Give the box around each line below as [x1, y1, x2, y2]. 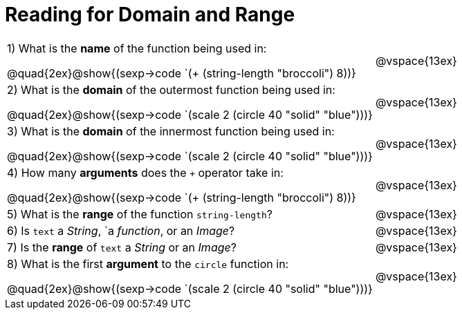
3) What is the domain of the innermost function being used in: [7, 124, 335, 138]
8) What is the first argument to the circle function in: [7, 256, 289, 271]
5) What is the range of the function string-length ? [7, 207, 272, 221]
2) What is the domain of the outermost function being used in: [7, 82, 335, 97]
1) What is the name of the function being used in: [7, 41, 267, 55]
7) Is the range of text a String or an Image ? [7, 240, 237, 254]
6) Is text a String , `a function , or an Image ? [7, 223, 235, 238]
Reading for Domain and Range [5, 3, 295, 26]
